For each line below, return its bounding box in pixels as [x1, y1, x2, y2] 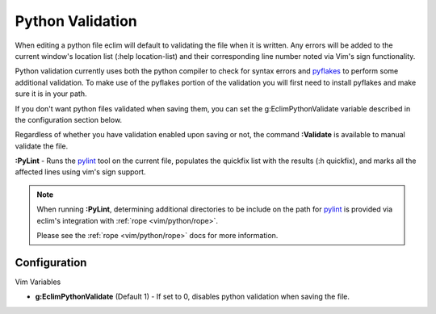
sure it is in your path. [15, 89, 87, 98]
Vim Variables [15, 277, 61, 287]
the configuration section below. [15, 115, 123, 124]
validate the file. [15, 141, 69, 151]
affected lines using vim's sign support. [15, 167, 146, 177]
